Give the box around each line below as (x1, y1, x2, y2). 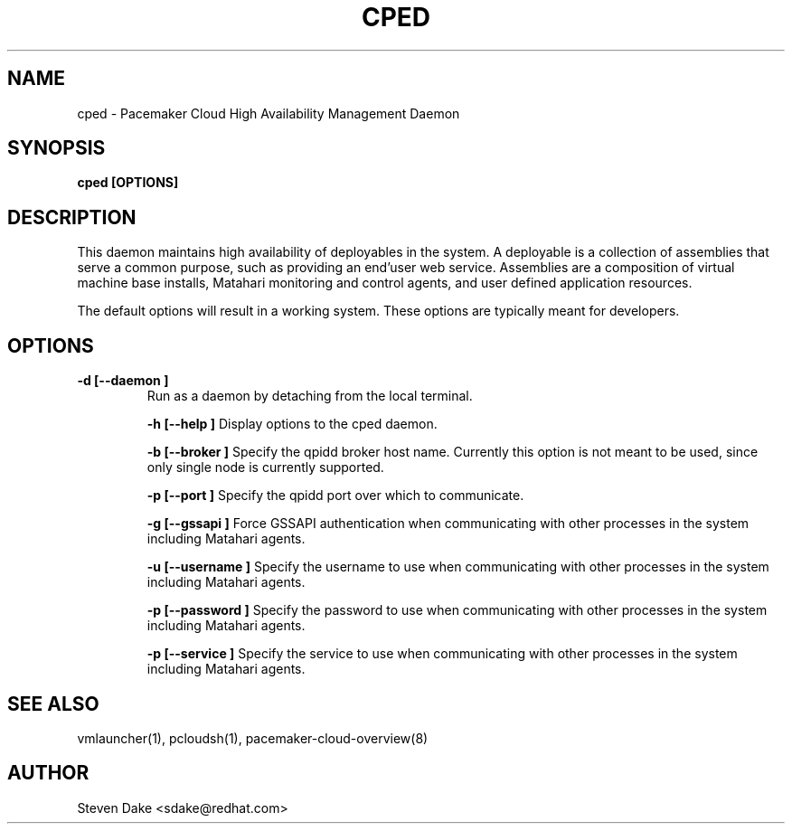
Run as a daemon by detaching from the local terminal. (146, 388, 473, 404)
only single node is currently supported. (146, 459, 384, 476)
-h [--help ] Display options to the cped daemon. (146, 416, 438, 432)
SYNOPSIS (7, 137, 106, 160)
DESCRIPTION (7, 205, 137, 229)
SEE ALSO (7, 692, 99, 715)
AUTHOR (7, 761, 90, 785)
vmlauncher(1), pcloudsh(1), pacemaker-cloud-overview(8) (77, 730, 429, 746)
